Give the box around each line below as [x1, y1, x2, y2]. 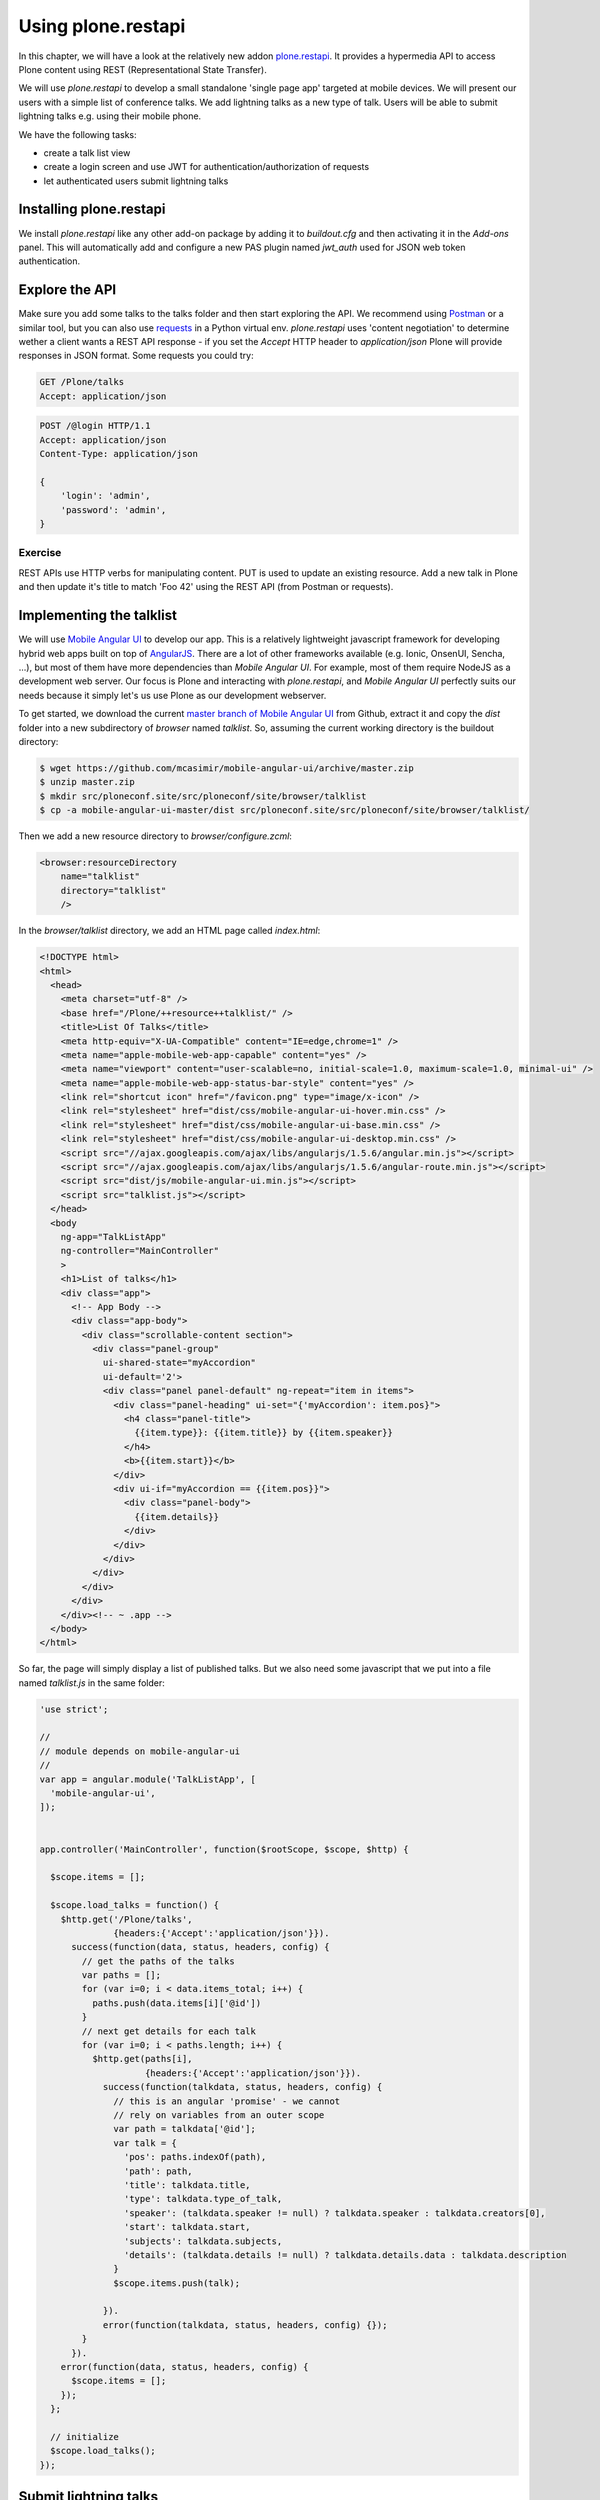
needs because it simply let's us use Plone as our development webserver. [18, 689, 327, 701]
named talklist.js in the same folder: [18, 1676, 165, 1689]
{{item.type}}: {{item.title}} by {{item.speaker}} [134, 1427, 394, 1439]
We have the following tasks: [18, 128, 137, 140]
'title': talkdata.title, [123, 2179, 251, 2190]
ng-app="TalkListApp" [60, 1231, 167, 1242]
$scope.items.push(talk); [113, 2277, 240, 2289]
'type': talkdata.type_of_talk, [123, 2193, 283, 2205]
